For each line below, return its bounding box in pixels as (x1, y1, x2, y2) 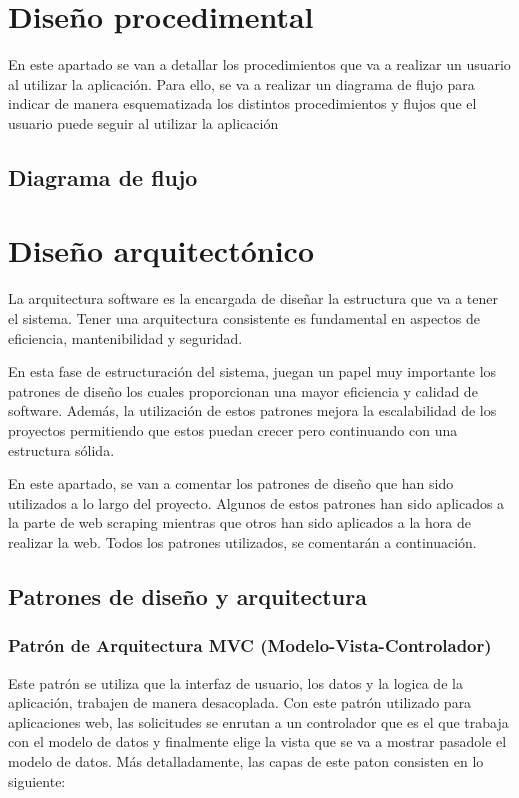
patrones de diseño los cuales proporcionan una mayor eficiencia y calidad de (8, 380, 478, 401)
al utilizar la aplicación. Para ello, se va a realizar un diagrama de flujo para (8, 73, 475, 94)
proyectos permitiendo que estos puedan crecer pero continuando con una (8, 419, 458, 440)
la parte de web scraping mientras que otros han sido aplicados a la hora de (8, 512, 471, 533)
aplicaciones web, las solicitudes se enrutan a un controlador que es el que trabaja (8, 711, 509, 732)
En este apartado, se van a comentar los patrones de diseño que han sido (8, 473, 454, 494)
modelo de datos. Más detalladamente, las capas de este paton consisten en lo (8, 750, 484, 771)
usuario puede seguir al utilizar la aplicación (8, 112, 279, 133)
